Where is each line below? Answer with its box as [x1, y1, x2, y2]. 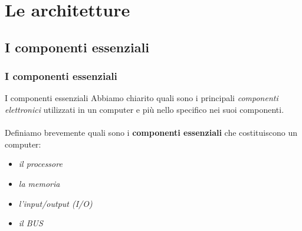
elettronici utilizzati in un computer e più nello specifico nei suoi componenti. [5, 103, 284, 115]
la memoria [18, 177, 60, 189]
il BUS [18, 217, 43, 229]
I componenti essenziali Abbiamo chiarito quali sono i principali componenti [5, 92, 278, 104]
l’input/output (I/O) [18, 197, 93, 209]
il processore [18, 158, 63, 170]
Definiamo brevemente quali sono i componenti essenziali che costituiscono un [5, 126, 297, 139]
